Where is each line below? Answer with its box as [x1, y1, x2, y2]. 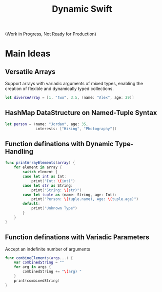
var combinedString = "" [14, 260, 64, 265]
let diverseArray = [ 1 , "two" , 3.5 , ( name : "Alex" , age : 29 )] [5, 95, 134, 100]
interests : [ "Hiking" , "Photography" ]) [36, 126, 117, 131]
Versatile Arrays [5, 67, 56, 76]
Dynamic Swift [52, 3, 112, 15]
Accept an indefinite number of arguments [5, 246, 90, 252]
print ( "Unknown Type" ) [31, 206, 78, 211]
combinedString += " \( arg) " [22, 269, 82, 274]
